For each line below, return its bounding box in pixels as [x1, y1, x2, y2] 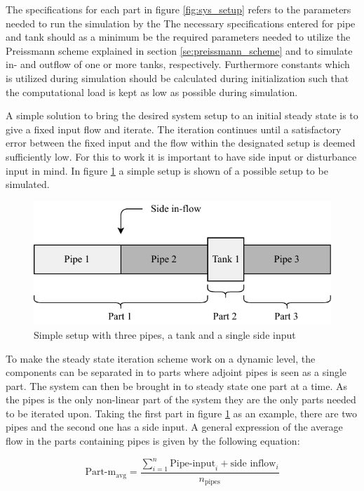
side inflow [230, 459, 276, 469]
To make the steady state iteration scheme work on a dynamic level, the [6, 351, 316, 365]
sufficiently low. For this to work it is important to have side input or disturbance [6, 149, 357, 163]
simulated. [6, 177, 50, 191]
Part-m [85, 467, 116, 478]
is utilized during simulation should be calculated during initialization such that [6, 70, 349, 85]
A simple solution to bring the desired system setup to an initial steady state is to [6, 108, 358, 123]
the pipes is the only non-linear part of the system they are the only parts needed [6, 392, 356, 407]
